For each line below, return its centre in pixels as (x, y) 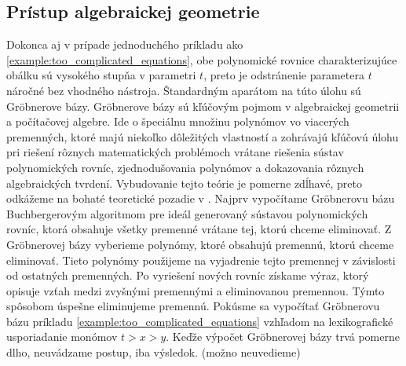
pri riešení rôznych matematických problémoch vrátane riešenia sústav (175, 152)
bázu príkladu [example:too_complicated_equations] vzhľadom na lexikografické (200, 321)
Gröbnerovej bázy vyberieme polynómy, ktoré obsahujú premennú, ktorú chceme (200, 244)
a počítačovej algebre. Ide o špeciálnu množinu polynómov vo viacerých (178, 121)
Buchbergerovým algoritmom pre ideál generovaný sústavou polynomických (187, 213)
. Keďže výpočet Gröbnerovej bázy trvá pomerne (283, 337)
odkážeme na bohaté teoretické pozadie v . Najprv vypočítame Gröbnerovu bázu (201, 198)
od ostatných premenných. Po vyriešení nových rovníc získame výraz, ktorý (188, 275)
